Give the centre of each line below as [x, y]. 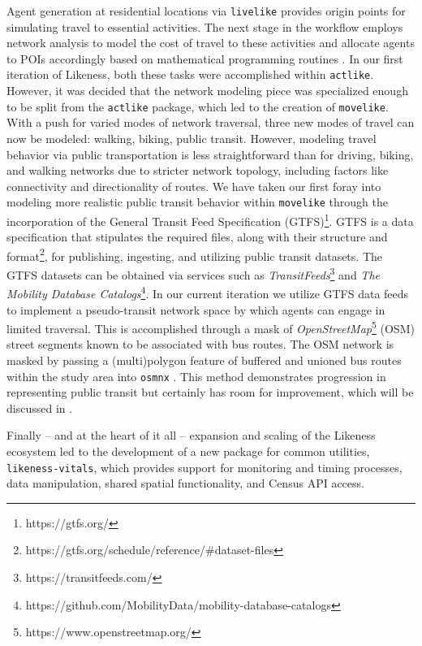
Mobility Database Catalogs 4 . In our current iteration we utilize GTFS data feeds [208, 292]
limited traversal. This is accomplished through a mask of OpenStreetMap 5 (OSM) [211, 327]
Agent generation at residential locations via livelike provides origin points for [206, 11]
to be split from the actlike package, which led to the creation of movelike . [198, 106]
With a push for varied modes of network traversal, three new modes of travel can [211, 122]
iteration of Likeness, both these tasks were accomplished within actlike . [190, 74]
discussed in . [40, 408]
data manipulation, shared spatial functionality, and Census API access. [185, 483]
